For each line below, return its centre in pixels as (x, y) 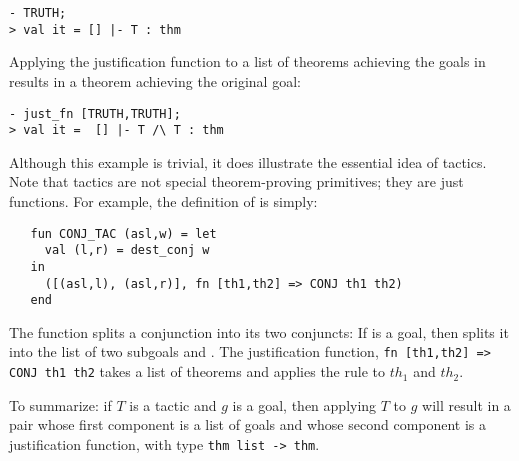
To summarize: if (60, 404)
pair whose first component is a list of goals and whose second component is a (248, 424)
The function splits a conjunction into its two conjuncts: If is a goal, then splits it (259, 331)
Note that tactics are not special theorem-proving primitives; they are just (236, 181)
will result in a (466, 404)
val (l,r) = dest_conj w (127, 250)
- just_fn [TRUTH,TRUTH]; (95, 113)
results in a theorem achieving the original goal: (155, 80)
